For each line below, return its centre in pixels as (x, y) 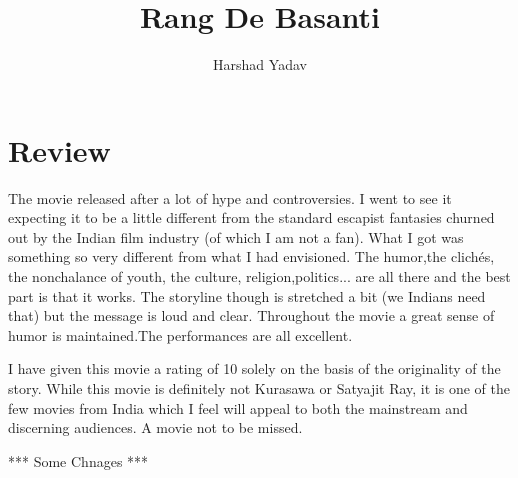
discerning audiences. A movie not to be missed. (155, 427)
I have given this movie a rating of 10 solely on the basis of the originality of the (254, 368)
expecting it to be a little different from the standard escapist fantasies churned (251, 217)
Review (59, 149)
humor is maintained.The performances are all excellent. (180, 334)
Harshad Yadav (260, 64)
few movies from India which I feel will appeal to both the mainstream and (238, 407)
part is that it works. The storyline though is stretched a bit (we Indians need (247, 295)
